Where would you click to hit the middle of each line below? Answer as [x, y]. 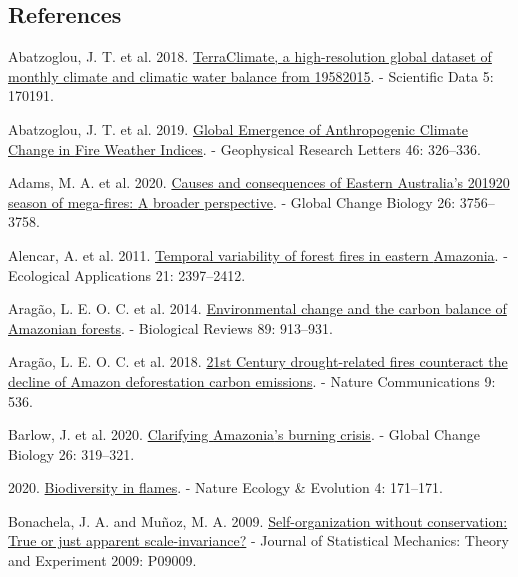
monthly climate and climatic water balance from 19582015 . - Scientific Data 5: [251, 75]
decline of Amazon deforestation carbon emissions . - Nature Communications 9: [252, 380]
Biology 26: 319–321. [71, 453]
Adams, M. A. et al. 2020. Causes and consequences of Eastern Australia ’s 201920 [259, 182]
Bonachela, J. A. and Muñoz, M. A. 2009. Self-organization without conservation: [258, 520]
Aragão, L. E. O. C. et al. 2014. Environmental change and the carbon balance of [257, 308]
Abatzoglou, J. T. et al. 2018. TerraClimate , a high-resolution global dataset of [250, 56]
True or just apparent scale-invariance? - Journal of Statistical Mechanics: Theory [258, 540]
